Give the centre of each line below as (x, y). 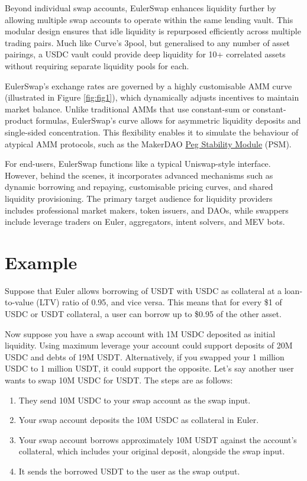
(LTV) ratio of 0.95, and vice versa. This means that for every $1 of (159, 302)
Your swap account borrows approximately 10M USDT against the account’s (158, 439)
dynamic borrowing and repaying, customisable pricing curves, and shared (139, 187)
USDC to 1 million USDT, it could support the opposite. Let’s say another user (149, 368)
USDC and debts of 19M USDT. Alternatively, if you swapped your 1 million (145, 356)
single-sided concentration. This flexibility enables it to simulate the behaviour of (152, 132)
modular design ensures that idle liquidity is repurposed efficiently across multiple (153, 31)
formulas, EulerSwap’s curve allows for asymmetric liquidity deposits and (168, 120)
